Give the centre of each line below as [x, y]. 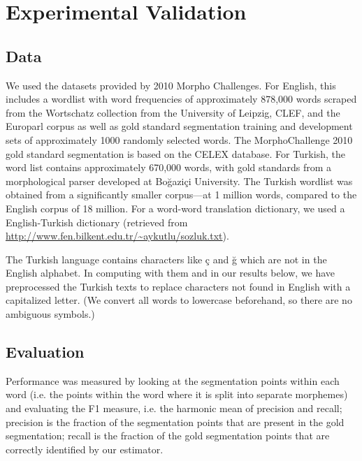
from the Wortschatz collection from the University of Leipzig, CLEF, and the [173, 112]
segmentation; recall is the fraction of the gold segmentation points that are [168, 436]
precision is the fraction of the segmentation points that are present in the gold [175, 422]
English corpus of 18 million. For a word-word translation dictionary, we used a [175, 208]
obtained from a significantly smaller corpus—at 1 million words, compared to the [181, 195]
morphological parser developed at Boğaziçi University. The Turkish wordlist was [179, 181]
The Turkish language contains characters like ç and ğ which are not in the [166, 259]
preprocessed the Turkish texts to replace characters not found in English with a [178, 286]
